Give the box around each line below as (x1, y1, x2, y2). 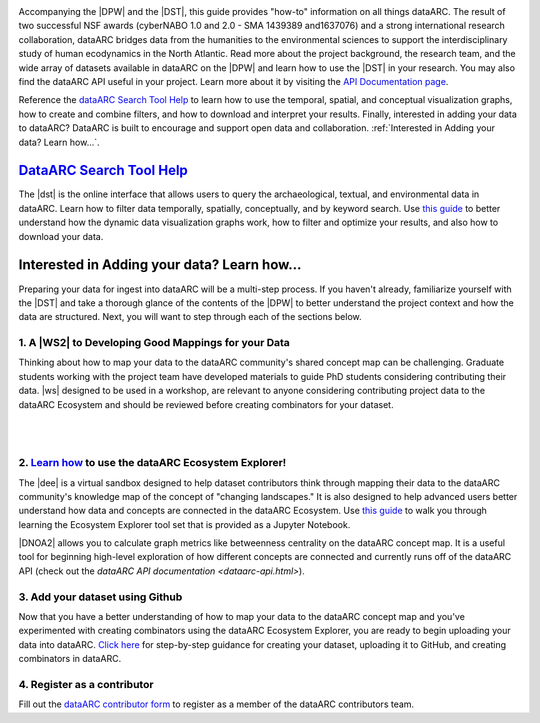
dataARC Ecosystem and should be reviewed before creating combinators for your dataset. (18, 398, 394, 410)
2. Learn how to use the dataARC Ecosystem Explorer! (18, 456, 287, 470)
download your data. (18, 230, 104, 242)
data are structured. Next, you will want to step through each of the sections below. (18, 311, 362, 323)
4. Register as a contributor (18, 677, 154, 691)
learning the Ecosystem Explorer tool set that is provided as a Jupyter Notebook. (18, 518, 351, 530)
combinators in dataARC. (18, 653, 122, 665)
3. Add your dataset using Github (18, 590, 183, 604)
